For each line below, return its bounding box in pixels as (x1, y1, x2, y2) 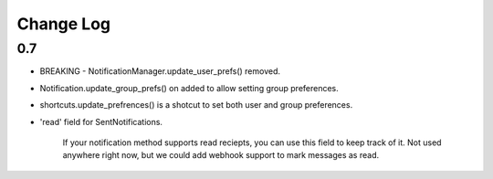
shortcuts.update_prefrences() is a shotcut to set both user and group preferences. (39, 100, 353, 111)
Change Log (16, 14, 111, 34)
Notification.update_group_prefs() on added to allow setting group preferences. (39, 82, 340, 93)
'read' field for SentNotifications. (39, 116, 163, 127)
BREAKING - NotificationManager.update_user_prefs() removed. (39, 66, 281, 77)
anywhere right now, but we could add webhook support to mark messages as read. (62, 150, 379, 161)
